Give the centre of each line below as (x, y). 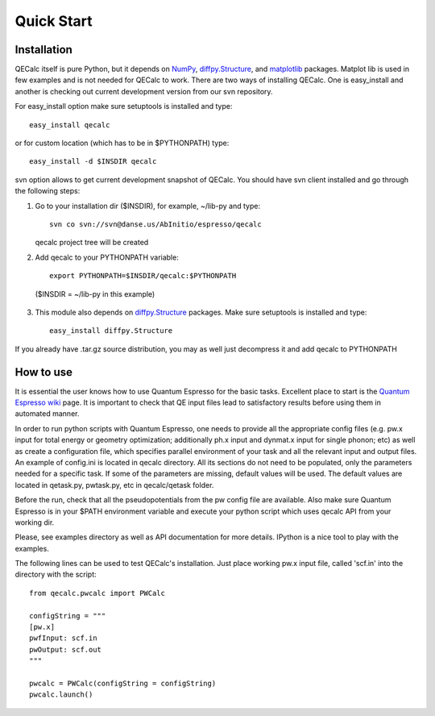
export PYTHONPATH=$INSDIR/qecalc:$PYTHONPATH (143, 276)
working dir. (35, 522)
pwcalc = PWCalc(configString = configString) (123, 683)
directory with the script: (56, 574)
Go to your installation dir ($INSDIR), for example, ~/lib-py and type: (148, 206)
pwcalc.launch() (61, 695)
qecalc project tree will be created (92, 243)
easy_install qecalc (70, 125)
